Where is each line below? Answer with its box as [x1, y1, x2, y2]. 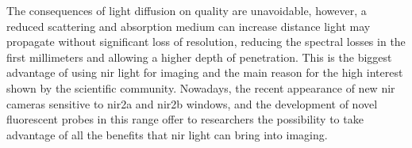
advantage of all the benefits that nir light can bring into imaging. [6, 126, 328, 142]
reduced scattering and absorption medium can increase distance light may [6, 17, 371, 34]
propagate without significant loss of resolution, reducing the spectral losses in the [6, 33, 406, 50]
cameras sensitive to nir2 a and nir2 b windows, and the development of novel [6, 95, 378, 112]
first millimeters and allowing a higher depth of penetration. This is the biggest [6, 48, 392, 65]
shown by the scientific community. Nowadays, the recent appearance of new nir [6, 79, 395, 96]
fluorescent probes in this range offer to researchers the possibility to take [6, 111, 364, 127]
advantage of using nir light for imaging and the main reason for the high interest [6, 64, 403, 81]
